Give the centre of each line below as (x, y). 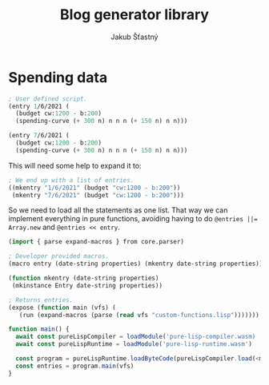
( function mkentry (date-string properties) (84, 278)
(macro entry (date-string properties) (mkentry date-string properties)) (136, 264)
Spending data (58, 77)
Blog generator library (134, 15)
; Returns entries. (41, 300)
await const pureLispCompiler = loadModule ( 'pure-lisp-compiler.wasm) (136, 337)
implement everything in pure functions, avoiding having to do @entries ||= (133, 219)
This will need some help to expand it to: (75, 165)
